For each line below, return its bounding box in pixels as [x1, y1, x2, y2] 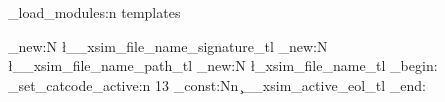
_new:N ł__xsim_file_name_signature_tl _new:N [8, 35, 328, 56]
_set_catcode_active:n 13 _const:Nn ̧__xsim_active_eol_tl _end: [8, 74, 426, 95]
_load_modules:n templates [8, 2, 181, 22]
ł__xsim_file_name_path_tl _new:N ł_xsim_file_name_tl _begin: [8, 55, 438, 76]
